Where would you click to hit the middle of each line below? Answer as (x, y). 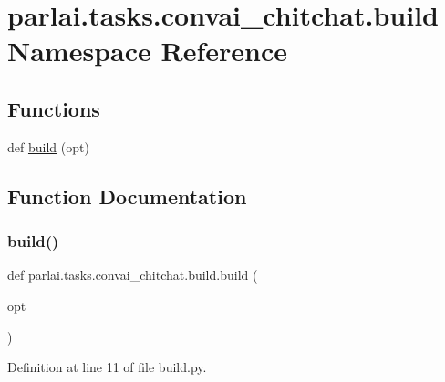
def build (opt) (48, 146)
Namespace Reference (147, 51)
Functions (54, 108)
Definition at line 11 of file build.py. (107, 367)
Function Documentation (127, 196)
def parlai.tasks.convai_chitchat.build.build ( (133, 275)
